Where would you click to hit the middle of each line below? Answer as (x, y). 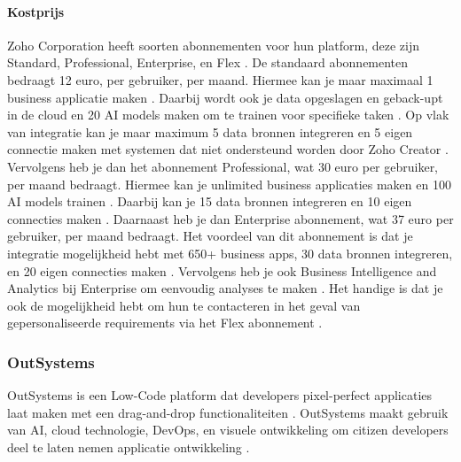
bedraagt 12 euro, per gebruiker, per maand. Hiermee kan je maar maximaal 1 (220, 79)
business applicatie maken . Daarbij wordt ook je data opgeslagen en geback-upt (225, 97)
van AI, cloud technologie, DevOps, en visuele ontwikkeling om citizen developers (228, 430)
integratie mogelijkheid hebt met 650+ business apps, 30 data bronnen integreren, (230, 253)
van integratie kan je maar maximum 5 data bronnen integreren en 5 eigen (210, 131)
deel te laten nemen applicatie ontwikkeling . (129, 447)
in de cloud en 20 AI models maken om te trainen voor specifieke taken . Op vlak (228, 115)
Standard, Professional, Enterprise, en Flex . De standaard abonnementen (208, 62)
